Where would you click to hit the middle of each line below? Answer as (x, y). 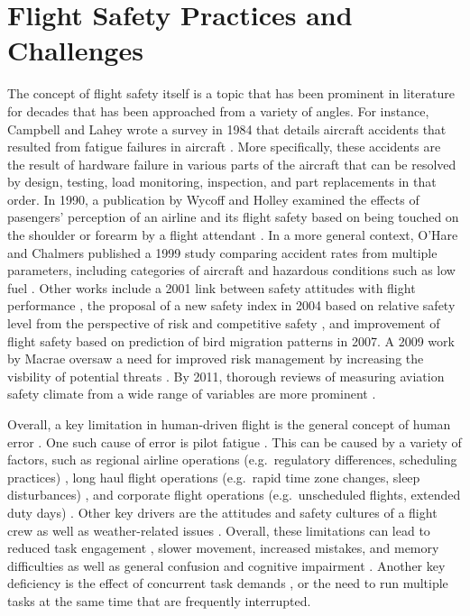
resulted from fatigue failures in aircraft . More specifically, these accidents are (224, 147)
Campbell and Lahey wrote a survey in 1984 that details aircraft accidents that (227, 129)
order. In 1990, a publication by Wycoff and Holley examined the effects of (213, 199)
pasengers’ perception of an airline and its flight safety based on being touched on (233, 217)
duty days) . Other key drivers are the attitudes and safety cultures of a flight (222, 512)
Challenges (75, 50)
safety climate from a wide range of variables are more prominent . (192, 394)
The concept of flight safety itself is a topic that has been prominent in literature (231, 93)
